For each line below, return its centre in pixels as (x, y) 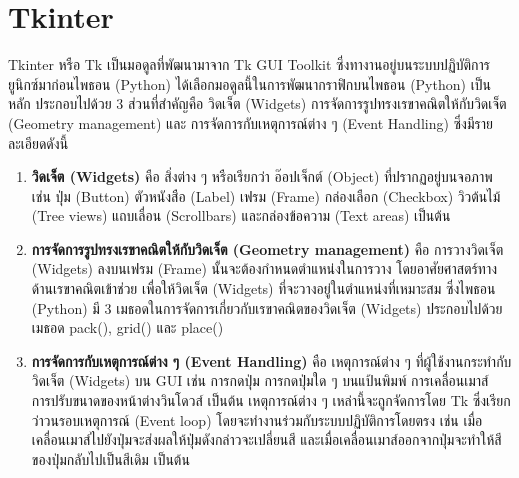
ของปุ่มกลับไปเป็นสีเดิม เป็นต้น (110, 458)
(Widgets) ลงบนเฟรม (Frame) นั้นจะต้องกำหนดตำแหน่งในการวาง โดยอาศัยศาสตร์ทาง (264, 268)
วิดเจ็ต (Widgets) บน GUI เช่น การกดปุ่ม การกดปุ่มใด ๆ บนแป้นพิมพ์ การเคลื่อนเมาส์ (260, 380)
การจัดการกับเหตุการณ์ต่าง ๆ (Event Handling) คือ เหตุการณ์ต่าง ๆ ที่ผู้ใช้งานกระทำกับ (271, 360)
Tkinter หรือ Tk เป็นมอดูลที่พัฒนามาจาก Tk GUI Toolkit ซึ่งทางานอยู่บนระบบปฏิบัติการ (249, 64)
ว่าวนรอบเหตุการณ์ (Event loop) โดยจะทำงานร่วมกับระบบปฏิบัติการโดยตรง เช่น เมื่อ (257, 419)
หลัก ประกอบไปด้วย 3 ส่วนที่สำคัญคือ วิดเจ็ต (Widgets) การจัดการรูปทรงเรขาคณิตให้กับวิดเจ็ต (257, 103)
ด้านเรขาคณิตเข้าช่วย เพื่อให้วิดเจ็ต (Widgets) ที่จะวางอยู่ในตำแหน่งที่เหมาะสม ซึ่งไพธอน (263, 288)
